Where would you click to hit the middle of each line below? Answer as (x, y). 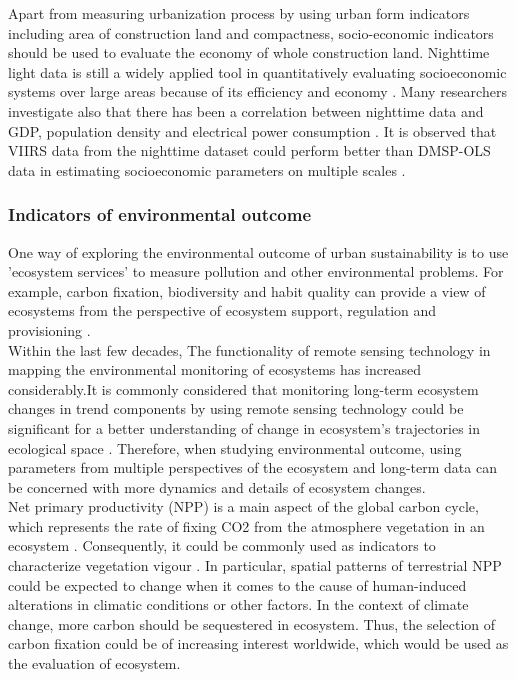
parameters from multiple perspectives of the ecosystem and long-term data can (252, 467)
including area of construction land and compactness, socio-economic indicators (251, 32)
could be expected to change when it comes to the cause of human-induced (237, 584)
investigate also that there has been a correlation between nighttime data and (246, 110)
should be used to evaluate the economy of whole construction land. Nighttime (249, 52)
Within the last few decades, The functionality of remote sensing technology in (249, 349)
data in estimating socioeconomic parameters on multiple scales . (207, 169)
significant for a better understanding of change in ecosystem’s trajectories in (244, 427)
